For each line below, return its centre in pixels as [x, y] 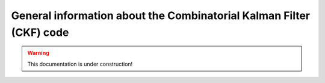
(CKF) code [40, 32]
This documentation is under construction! [80, 64]
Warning [38, 53]
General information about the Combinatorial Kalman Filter [161, 16]
